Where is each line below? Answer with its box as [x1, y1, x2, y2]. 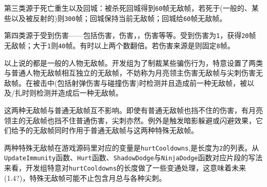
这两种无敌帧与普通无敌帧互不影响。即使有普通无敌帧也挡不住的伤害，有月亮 [4, 105, 263, 115]
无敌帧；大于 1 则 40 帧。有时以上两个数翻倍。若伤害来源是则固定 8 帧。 [4, 40, 235, 50]
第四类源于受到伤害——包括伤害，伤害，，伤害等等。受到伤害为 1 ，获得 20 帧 [4, 30, 256, 41]
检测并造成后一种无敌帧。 [36, 87, 123, 98]
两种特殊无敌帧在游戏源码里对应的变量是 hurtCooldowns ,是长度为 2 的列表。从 [4, 142, 259, 153]
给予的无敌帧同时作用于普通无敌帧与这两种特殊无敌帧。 [11, 125, 198, 136]
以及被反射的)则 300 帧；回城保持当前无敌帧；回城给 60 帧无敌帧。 [11, 12, 227, 23]
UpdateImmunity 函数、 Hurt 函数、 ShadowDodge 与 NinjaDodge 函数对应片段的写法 [4, 152, 263, 163]
